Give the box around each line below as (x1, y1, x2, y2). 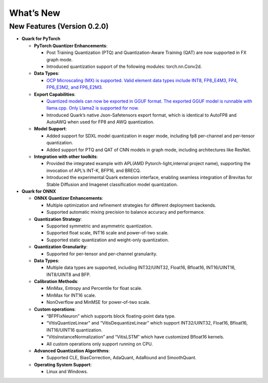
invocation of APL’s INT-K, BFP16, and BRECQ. (46, 167, 141, 173)
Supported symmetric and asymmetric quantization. (46, 223, 153, 229)
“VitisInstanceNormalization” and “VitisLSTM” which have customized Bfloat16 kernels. (46, 334, 224, 340)
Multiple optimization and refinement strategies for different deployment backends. (46, 202, 216, 208)
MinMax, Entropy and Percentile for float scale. (46, 285, 142, 291)
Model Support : (34, 126, 67, 132)
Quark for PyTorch (21, 36, 61, 42)
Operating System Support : (34, 362, 92, 368)
